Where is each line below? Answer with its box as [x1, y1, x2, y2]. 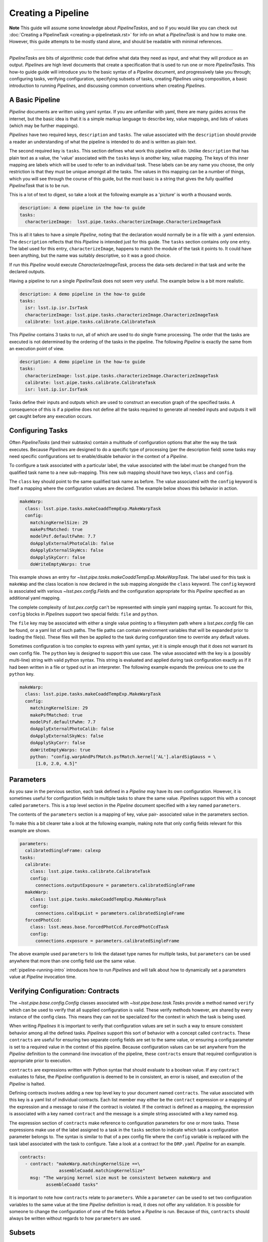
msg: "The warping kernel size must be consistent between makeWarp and [30, 1175, 211, 1180]
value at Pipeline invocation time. [9, 974, 77, 980]
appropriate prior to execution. [9, 1058, 72, 1064]
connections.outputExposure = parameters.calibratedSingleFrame [35, 882, 196, 888]
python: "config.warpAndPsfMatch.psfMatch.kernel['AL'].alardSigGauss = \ [30, 754, 216, 760]
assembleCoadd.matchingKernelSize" [59, 1168, 146, 1173]
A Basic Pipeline [9, 96, 61, 104]
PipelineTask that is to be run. [9, 183, 69, 189]
